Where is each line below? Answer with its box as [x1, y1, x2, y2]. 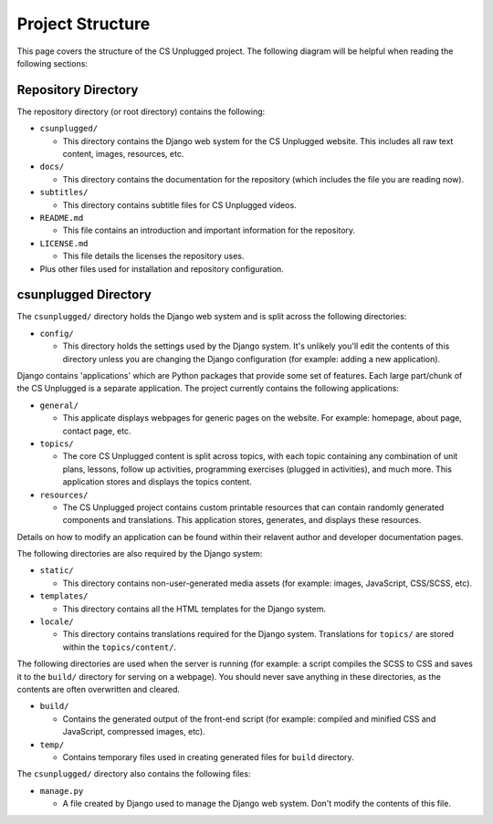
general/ [39, 400, 79, 411]
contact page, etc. [62, 425, 131, 436]
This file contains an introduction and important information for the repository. [62, 224, 356, 236]
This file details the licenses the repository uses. [62, 251, 245, 262]
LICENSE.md [39, 238, 89, 248]
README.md [39, 213, 84, 223]
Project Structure [16, 14, 151, 34]
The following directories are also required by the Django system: [16, 548, 263, 559]
